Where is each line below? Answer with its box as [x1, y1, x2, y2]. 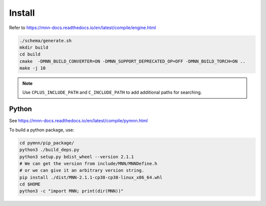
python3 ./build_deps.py [19, 147, 80, 153]
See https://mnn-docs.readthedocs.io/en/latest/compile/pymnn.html [9, 118, 148, 124]
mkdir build [19, 44, 49, 50]
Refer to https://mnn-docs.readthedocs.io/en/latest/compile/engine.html [9, 25, 156, 31]
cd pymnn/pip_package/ [19, 140, 74, 145]
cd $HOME [19, 181, 41, 187]
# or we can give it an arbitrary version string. [19, 168, 145, 173]
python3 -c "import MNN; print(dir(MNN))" [19, 188, 124, 194]
